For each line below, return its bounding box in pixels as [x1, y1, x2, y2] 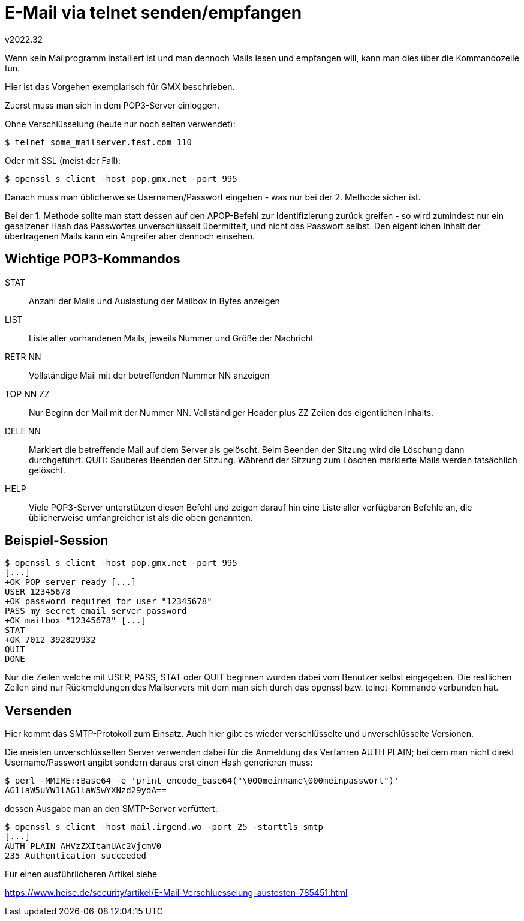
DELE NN [5, 425, 41, 436]
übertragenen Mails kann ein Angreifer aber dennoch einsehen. [5, 230, 255, 241]
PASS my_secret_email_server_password [5, 606, 187, 616]
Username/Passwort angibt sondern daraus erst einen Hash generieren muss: [5, 757, 313, 768]
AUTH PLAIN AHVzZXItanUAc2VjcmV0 [5, 841, 162, 851]
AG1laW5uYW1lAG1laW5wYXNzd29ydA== [5, 785, 167, 796]
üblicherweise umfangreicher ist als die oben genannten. [29, 512, 253, 523]
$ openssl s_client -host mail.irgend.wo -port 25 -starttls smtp [5, 822, 324, 832]
